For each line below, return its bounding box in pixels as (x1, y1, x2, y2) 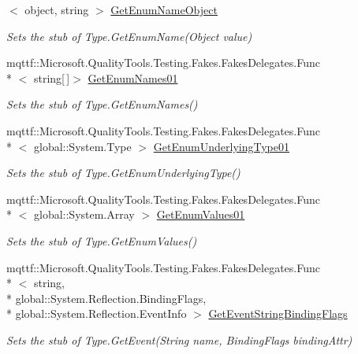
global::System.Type (33, 138, 132, 154)
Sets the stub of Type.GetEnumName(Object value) (6, 28, 252, 44)
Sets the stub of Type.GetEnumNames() (6, 96, 198, 112)
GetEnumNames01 (88, 69, 178, 86)
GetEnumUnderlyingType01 (153, 138, 290, 154)
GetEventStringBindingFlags (208, 305, 348, 322)
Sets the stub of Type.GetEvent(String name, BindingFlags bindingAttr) (6, 331, 352, 348)
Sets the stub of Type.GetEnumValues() (6, 232, 197, 249)
